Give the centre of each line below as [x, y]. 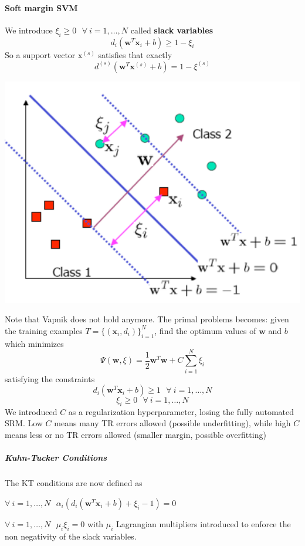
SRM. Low [24, 423]
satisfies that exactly [135, 54]
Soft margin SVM [41, 7]
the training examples [44, 330]
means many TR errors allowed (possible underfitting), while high [172, 423]
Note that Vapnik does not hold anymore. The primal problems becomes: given [147, 319]
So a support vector [40, 54]
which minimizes [34, 343]
